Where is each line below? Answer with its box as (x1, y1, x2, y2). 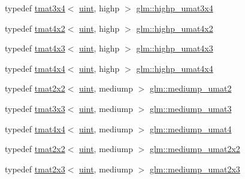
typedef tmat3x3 (5, 102, 65, 114)
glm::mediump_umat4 (149, 122, 232, 135)
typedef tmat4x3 (5, 42, 65, 54)
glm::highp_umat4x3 (136, 42, 213, 54)
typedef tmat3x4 (5, 2, 65, 14)
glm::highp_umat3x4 (136, 2, 213, 14)
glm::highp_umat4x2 (136, 22, 213, 34)
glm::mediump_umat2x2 (149, 142, 240, 155)
